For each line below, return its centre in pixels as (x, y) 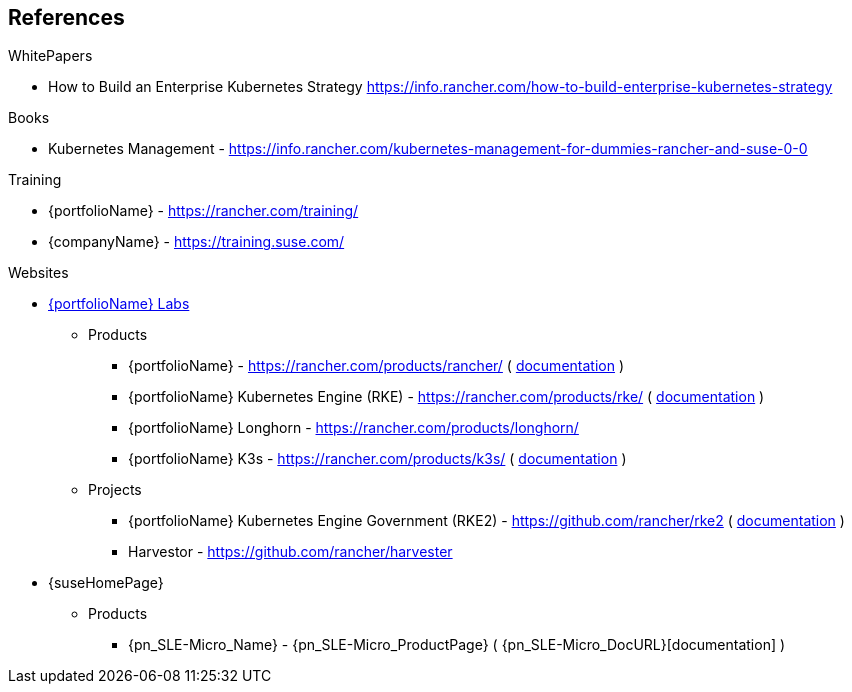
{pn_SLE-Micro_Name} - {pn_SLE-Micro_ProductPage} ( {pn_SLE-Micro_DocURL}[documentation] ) (457, 645)
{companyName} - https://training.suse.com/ (196, 242)
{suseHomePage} (106, 583)
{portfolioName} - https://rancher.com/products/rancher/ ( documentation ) (376, 366)
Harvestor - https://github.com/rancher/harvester (290, 552)
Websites (38, 273)
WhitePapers (50, 56)
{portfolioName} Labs (119, 304)
